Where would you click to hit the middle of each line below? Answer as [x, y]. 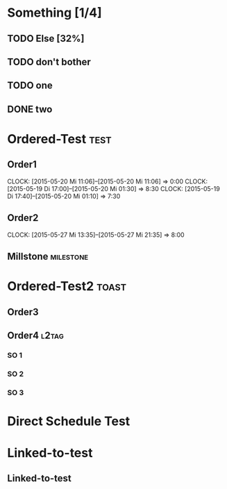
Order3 [23, 312]
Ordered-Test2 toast [67, 287]
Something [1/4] [54, 13]
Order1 [22, 165]
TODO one [30, 86]
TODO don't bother [49, 61]
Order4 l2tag [35, 335]
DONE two [30, 109]
